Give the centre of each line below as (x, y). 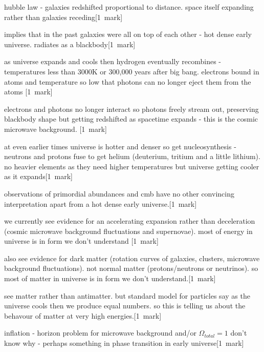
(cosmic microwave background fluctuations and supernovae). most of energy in (128, 231)
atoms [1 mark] (28, 92)
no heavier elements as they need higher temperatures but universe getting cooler (132, 166)
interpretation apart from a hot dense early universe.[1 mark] (101, 203)
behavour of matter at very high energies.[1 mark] (83, 315)
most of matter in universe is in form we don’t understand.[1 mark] (110, 278)
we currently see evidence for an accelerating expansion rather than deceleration (130, 221)
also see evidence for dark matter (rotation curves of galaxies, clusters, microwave (132, 258)
